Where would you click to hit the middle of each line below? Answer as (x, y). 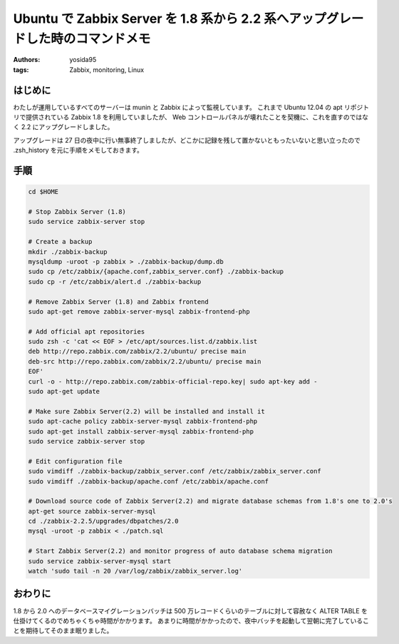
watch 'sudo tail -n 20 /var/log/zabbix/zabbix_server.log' (135, 571)
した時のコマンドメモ (88, 39)
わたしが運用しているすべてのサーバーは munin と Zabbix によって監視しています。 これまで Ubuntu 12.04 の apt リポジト (191, 107)
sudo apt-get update (64, 392)
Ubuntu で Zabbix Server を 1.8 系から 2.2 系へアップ (170, 19)
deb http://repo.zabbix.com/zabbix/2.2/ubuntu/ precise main (137, 352)
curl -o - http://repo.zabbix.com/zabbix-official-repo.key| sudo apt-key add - (173, 381)
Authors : (27, 60)
